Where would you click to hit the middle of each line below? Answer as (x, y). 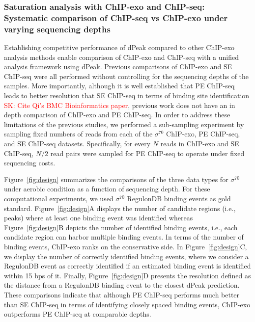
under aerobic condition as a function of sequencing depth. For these (107, 189)
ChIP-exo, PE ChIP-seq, (203, 134)
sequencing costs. (30, 163)
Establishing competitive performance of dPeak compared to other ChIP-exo (119, 47)
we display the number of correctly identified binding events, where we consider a (126, 256)
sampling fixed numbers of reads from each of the (78, 134)
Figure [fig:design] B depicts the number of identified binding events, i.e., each (121, 227)
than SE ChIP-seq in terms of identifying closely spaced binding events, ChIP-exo (127, 304)
